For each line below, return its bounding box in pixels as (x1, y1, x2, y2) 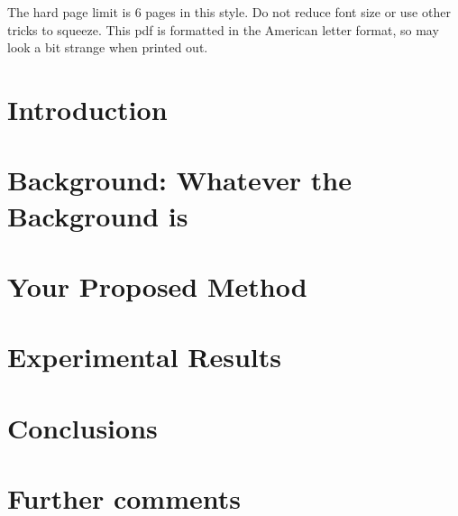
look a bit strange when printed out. (7, 38, 208, 57)
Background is (7, 197, 188, 234)
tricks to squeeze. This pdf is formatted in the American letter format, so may (7, 20, 439, 39)
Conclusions (7, 409, 158, 446)
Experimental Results (7, 338, 281, 375)
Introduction (7, 90, 168, 127)
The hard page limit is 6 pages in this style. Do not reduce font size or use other (7, 3, 451, 21)
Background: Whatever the (7, 161, 352, 198)
